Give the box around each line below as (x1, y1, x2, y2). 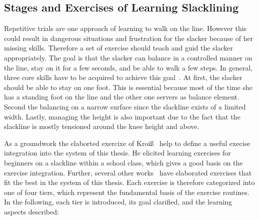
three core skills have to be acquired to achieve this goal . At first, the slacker (4, 72, 242, 82)
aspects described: (4, 206, 59, 216)
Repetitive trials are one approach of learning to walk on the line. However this (4, 23, 247, 33)
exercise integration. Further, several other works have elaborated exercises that (4, 167, 252, 177)
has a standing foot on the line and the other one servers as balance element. (4, 91, 239, 102)
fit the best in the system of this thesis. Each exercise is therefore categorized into (4, 177, 255, 187)
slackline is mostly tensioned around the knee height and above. (4, 121, 199, 131)
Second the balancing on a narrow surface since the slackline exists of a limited (4, 101, 246, 111)
